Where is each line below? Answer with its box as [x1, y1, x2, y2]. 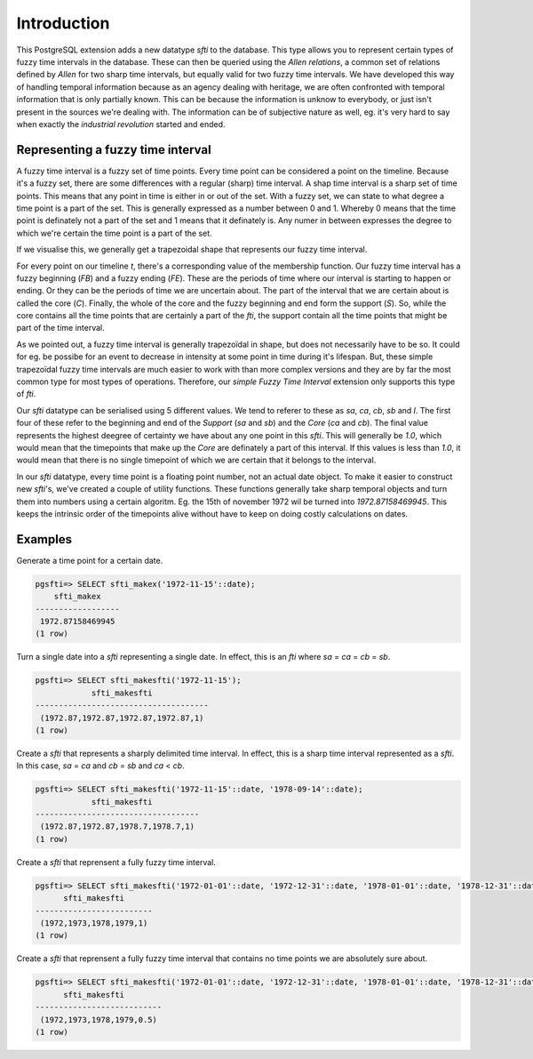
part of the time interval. [16, 323, 106, 333]
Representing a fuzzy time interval [16, 142, 212, 157]
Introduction [16, 13, 110, 33]
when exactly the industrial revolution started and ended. [16, 118, 226, 129]
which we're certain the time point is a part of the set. [16, 228, 212, 238]
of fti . [16, 389, 36, 399]
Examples [16, 532, 73, 547]
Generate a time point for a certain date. [16, 555, 163, 566]
